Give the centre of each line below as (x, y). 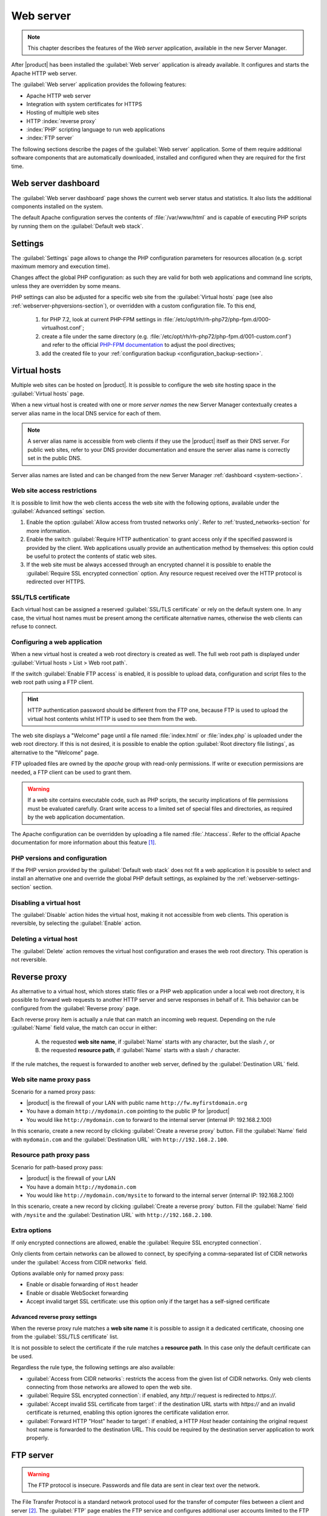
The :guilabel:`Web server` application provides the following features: (99, 84)
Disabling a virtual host (46, 902)
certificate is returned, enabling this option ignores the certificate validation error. (128, 1412)
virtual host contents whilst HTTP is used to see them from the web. (112, 719)
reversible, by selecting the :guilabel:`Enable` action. (76, 923)
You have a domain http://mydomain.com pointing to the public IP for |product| (128, 1111)
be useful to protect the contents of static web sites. (91, 556)
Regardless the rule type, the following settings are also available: (93, 1367)
